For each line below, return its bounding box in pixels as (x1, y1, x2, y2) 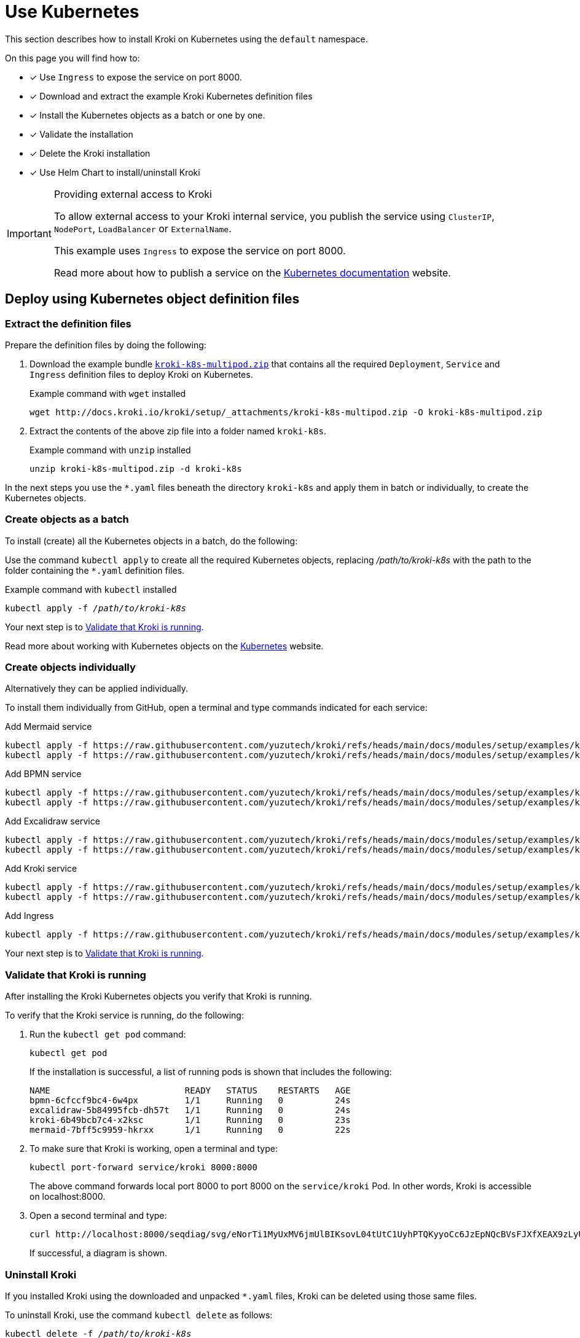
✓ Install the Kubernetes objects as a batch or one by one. (29, 109, 265, 120)
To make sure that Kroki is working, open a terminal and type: (29, 1143, 278, 1154)
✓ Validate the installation (29, 128, 133, 139)
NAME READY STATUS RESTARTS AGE (29, 1086, 351, 1096)
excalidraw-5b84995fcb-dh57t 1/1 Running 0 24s (29, 1105, 351, 1116)
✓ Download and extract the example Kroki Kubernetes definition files (29, 90, 313, 101)
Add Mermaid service (5, 721, 92, 732)
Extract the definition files (5, 317, 131, 330)
